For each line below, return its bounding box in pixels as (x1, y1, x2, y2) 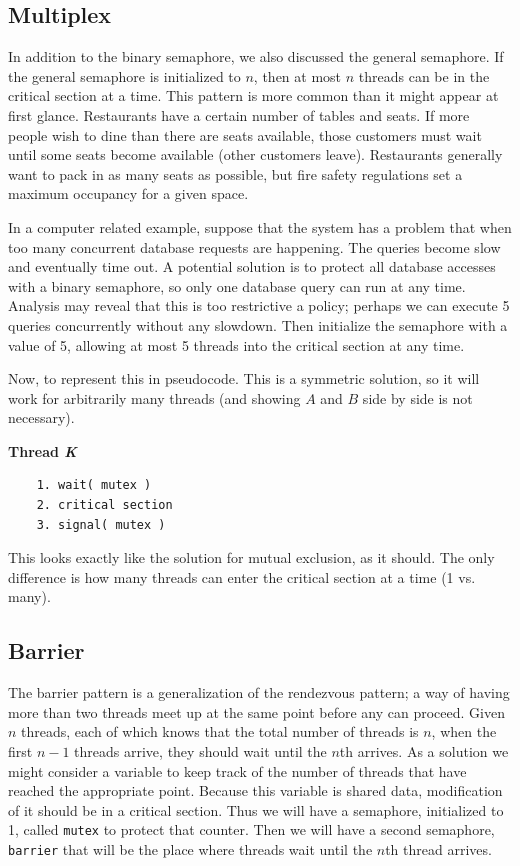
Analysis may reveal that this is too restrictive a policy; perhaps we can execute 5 (8, 295, 510, 316)
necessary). (8, 407, 75, 428)
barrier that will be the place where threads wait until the (8, 839, 373, 860)
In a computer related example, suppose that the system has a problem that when (8, 216, 512, 237)
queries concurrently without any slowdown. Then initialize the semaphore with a (8, 314, 508, 335)
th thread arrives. (385, 839, 492, 860)
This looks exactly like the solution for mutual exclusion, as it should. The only (8, 547, 495, 568)
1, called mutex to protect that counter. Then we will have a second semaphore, (8, 819, 495, 840)
